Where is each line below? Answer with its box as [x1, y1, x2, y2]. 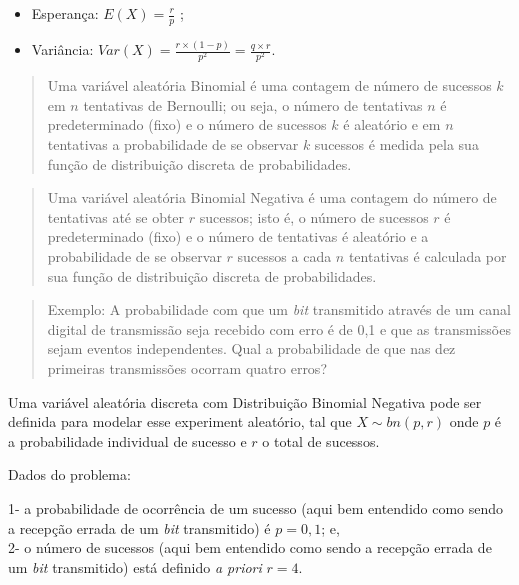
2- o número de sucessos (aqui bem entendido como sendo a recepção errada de [8, 537, 492, 558]
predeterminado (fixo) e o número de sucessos [47, 114, 327, 135]
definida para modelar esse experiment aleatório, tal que [8, 411, 352, 432]
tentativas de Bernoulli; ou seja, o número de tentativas [83, 94, 423, 115]
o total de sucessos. [262, 430, 380, 451]
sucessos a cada [237, 246, 332, 267]
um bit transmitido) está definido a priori [8, 556, 262, 577]
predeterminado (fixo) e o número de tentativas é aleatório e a [47, 226, 429, 247]
